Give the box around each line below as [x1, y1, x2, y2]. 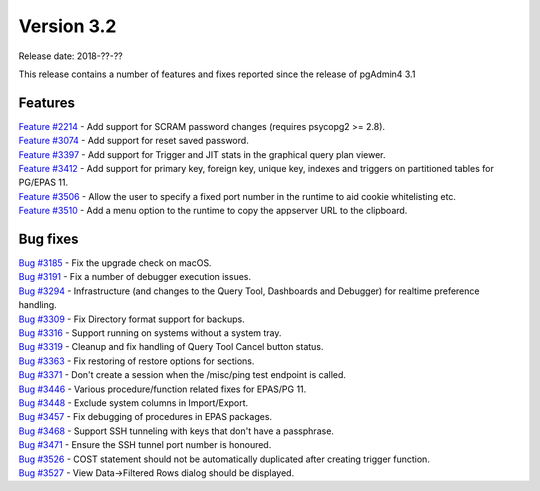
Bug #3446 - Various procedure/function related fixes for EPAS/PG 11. [18, 383, 307, 395]
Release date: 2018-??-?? [18, 50, 124, 62]
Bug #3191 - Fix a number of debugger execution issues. [18, 271, 252, 283]
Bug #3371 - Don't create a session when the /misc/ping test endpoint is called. [18, 369, 347, 381]
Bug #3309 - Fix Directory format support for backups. [18, 313, 245, 325]
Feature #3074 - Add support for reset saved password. [18, 135, 249, 147]
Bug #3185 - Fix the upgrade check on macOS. [18, 257, 212, 269]
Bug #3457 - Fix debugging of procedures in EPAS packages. [18, 411, 273, 423]
